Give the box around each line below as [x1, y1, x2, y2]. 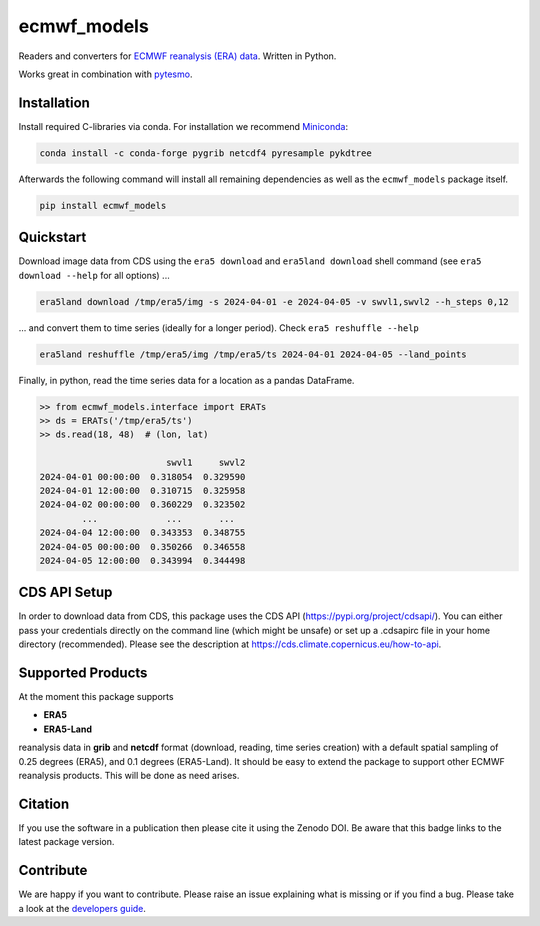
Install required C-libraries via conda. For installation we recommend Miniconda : [18, 120, 349, 132]
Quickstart [18, 229, 87, 246]
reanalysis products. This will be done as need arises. [18, 770, 240, 782]
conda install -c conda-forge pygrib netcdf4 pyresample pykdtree [39, 147, 372, 159]
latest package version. [18, 836, 115, 848]
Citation [18, 795, 70, 812]
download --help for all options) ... [18, 269, 170, 281]
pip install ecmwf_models [39, 200, 167, 211]
